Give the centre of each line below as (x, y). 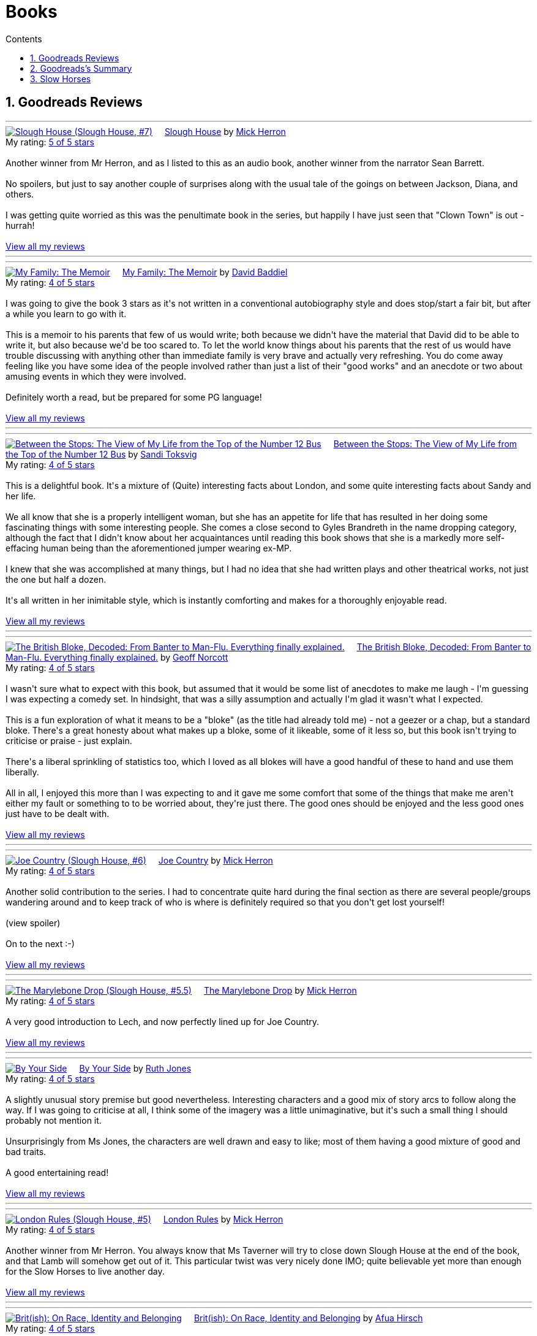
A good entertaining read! (57, 1172)
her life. (21, 496)
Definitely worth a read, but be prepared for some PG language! (134, 397)
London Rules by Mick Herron (223, 1219)
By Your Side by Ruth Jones (135, 1068)
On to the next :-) (40, 943)
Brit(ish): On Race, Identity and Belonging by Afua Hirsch (308, 1318)
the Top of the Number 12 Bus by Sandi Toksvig (101, 454)
